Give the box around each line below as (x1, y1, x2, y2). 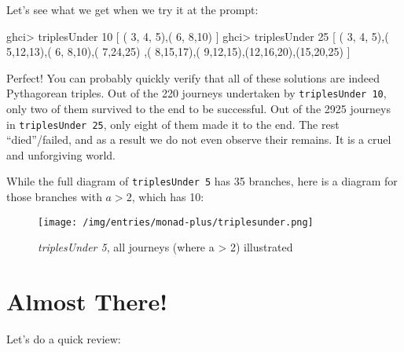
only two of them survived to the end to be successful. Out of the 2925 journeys (6, 101, 391, 117)
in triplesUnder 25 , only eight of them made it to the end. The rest (6, 115, 340, 132)
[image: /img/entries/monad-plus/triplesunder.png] (38, 216, 314, 228)
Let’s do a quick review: (6, 331, 121, 347)
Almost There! (6, 285, 168, 317)
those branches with (6, 189, 102, 205)
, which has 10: (131, 189, 204, 205)
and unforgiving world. (6, 146, 116, 163)
